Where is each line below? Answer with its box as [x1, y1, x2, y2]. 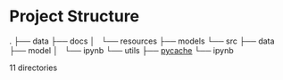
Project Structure [9, 6, 140, 27]
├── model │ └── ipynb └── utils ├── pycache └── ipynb [9, 44, 234, 55]
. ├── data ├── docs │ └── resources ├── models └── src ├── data [9, 36, 275, 46]
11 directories [9, 62, 58, 73]
